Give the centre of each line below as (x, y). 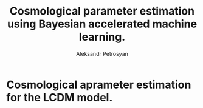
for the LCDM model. (60, 97)
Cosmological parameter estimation (102, 11)
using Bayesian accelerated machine (102, 24)
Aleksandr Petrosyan (102, 53)
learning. (102, 37)
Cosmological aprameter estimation (99, 85)
